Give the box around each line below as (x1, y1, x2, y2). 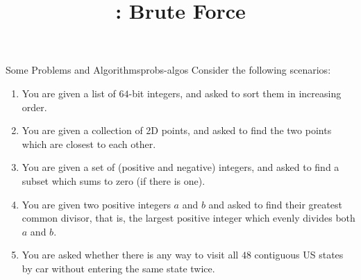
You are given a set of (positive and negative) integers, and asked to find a (22, 160, 339, 174)
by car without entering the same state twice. (22, 261, 215, 275)
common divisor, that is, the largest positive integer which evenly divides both (22, 211, 355, 225)
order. (22, 99, 47, 114)
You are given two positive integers (22, 197, 171, 211)
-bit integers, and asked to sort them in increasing (128, 85, 342, 100)
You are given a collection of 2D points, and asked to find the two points (22, 123, 332, 138)
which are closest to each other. (22, 136, 156, 151)
